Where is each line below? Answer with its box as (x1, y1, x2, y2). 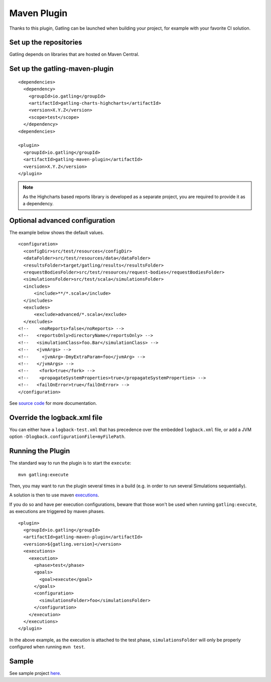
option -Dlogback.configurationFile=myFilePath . (9, 434, 125, 440)
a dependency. (23, 201, 54, 207)
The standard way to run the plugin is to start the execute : (9, 460, 131, 466)
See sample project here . (9, 670, 61, 676)
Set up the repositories (9, 38, 82, 47)
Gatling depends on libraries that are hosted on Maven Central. (9, 51, 140, 57)
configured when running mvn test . (9, 644, 85, 650)
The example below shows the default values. (9, 229, 104, 236)
